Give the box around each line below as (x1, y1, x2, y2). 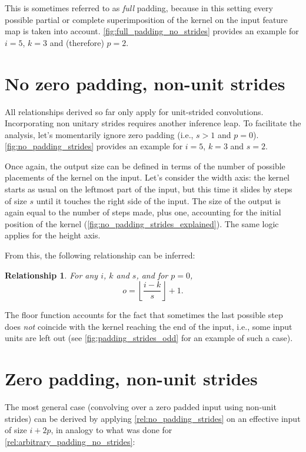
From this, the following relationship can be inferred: (5, 249, 195, 261)
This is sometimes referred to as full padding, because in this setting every (5, 2, 273, 14)
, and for (136, 268, 168, 281)
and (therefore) (49, 36, 104, 48)
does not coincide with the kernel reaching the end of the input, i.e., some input (5, 320, 292, 332)
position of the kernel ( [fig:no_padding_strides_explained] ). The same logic (5, 217, 279, 230)
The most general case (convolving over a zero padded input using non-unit (5, 401, 277, 413)
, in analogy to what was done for (51, 424, 172, 436)
